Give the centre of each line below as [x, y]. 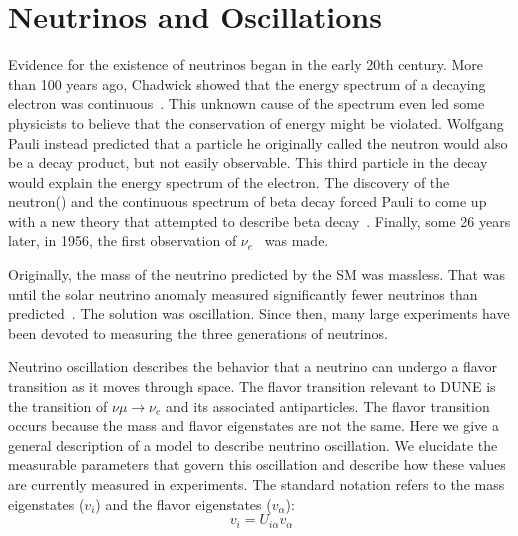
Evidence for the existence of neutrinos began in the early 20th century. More [246, 64]
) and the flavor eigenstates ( [183, 503]
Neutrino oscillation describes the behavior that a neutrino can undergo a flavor [252, 366]
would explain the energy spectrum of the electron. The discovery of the [229, 181]
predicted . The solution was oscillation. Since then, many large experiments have [259, 313]
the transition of [58, 405]
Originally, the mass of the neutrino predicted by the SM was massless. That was [256, 274]
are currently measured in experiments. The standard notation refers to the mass [256, 484]
